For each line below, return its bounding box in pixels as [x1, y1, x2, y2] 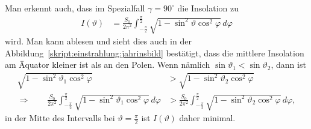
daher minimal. [179, 112, 236, 124]
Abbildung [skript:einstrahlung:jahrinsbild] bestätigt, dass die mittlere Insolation [5, 46, 304, 59]
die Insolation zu [177, 2, 239, 14]
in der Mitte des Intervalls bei [5, 112, 115, 124]
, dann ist [271, 58, 306, 71]
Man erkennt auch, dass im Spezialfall [5, 2, 145, 14]
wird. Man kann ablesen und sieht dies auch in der [5, 35, 192, 47]
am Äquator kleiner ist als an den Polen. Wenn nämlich [5, 58, 210, 71]
